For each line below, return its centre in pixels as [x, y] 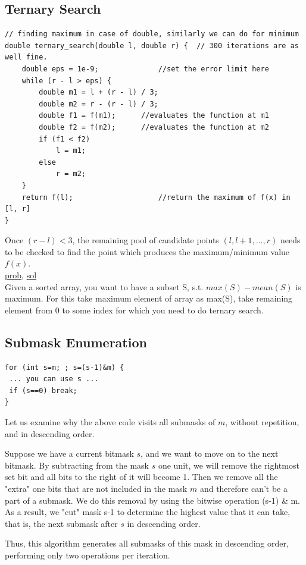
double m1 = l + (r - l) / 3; [99, 92]
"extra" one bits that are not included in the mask [96, 488]
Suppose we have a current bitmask [69, 453]
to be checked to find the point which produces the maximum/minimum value [147, 251]
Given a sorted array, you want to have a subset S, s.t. [104, 286]
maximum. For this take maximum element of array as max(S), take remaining [149, 298]
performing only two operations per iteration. [88, 555]
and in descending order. [50, 433]
